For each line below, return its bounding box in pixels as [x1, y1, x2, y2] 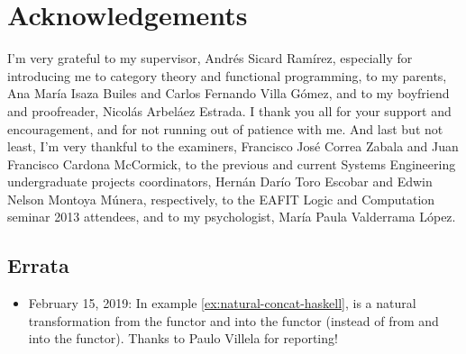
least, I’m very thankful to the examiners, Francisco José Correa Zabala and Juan [7, 137, 459, 156]
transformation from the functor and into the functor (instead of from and [28, 311, 439, 330]
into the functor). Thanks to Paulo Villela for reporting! [28, 329, 338, 348]
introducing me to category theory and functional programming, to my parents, [7, 66, 447, 85]
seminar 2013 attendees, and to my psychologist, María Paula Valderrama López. [7, 207, 456, 226]
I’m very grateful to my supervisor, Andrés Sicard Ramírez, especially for [7, 49, 413, 68]
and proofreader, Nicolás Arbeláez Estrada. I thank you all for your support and [7, 101, 452, 120]
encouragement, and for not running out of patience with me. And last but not [7, 119, 443, 138]
